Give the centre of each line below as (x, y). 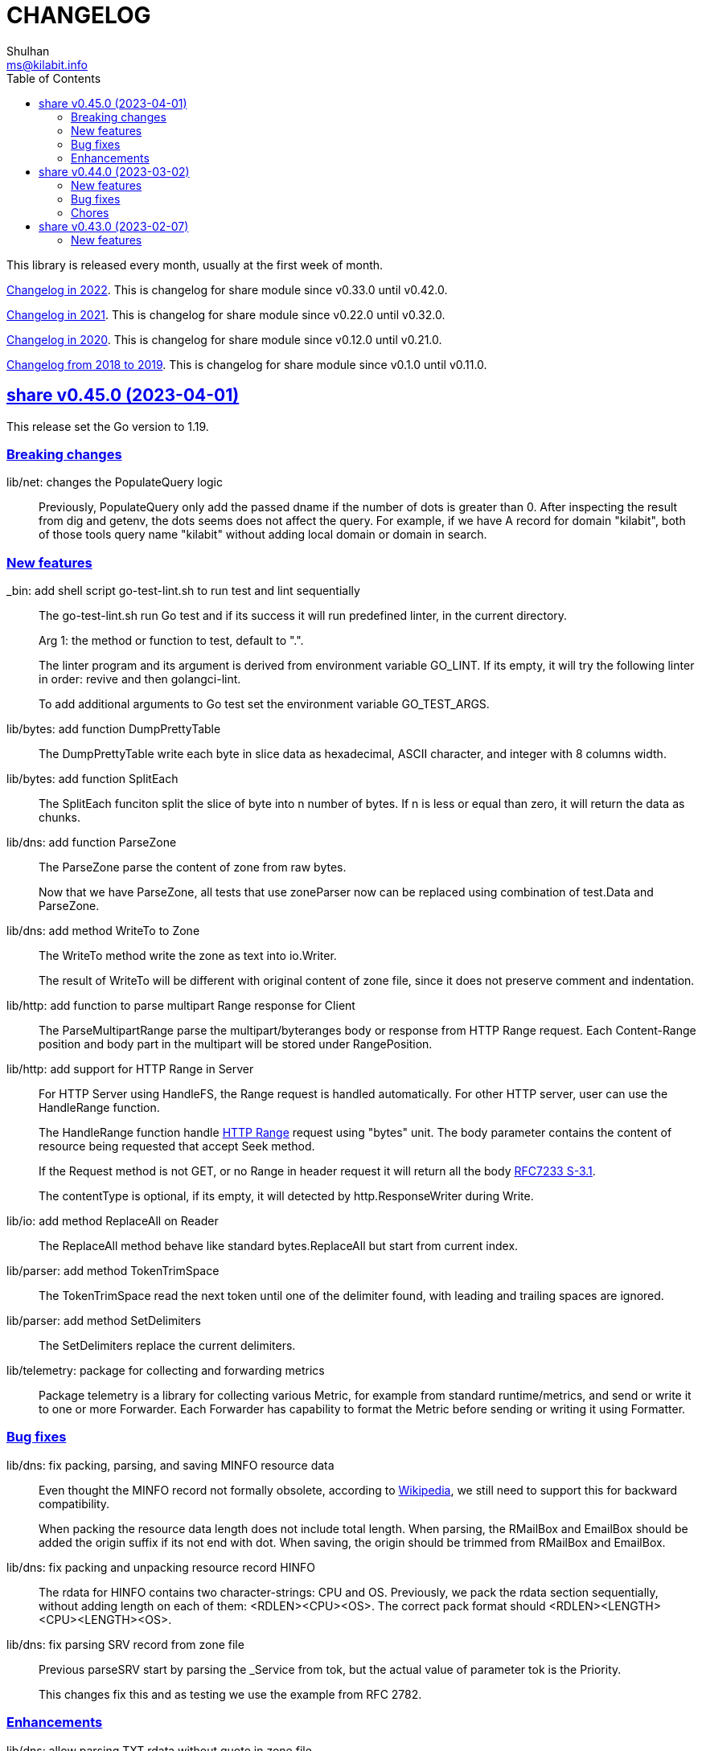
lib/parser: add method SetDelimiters (104, 1321)
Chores (90, 212)
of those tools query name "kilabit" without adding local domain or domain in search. (263, 535)
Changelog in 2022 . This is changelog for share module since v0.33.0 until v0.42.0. (227, 289)
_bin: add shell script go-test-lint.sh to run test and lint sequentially (183, 591)
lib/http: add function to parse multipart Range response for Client (181, 1006)
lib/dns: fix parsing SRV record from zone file (125, 1644)
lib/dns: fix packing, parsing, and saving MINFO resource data (170, 1465)
